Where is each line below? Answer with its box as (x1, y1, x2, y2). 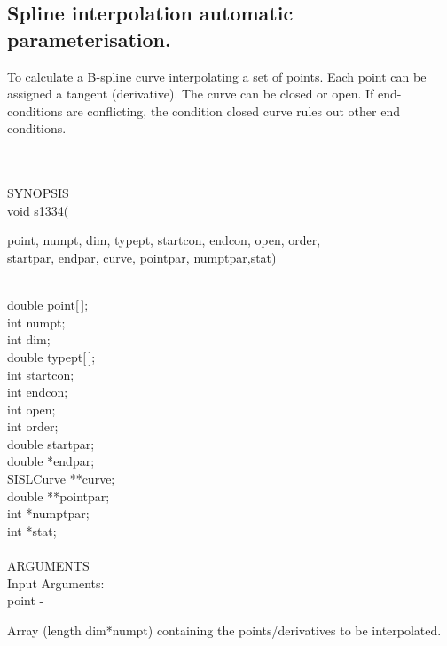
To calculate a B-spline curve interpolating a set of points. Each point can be (7, 67, 427, 85)
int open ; (7, 399, 56, 418)
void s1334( (7, 201, 69, 219)
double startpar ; (7, 434, 95, 453)
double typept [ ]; (7, 347, 96, 366)
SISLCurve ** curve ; (7, 469, 115, 488)
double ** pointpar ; (7, 486, 110, 505)
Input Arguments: (7, 573, 105, 592)
